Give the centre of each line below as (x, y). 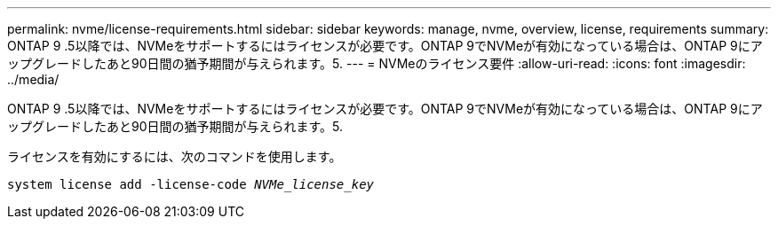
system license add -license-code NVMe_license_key (191, 184)
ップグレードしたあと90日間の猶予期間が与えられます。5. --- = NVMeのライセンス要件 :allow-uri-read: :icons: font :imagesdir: (377, 63)
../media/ (33, 79)
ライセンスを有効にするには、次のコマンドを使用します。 (175, 156)
